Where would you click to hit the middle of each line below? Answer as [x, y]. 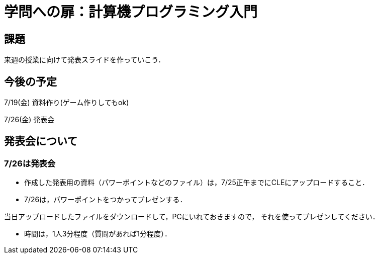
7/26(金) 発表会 [29, 120]
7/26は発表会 [30, 163]
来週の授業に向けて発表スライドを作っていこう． [85, 60]
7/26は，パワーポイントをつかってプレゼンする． [106, 200]
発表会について [41, 141]
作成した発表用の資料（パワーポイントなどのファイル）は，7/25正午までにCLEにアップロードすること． [197, 183]
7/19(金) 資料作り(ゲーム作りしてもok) [67, 103]
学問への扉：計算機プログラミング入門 [131, 12]
